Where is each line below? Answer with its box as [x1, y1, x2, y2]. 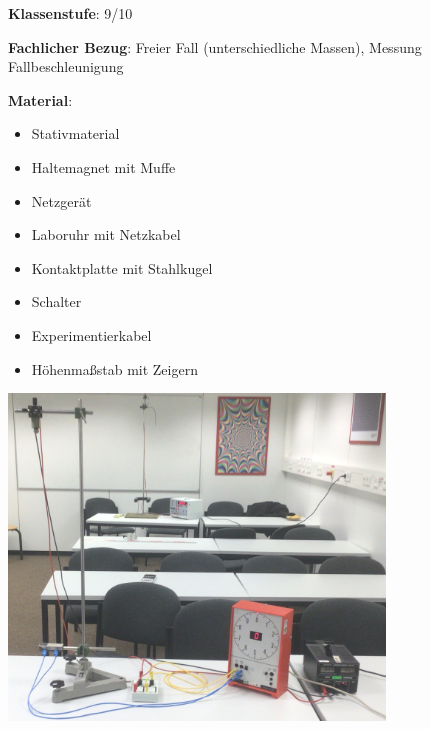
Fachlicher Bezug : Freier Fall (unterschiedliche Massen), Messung [8, 36, 422, 57]
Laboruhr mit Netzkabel [31, 224, 181, 245]
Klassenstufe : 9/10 [8, 3, 133, 23]
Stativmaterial [31, 123, 120, 144]
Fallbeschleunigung [8, 56, 124, 77]
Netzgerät [31, 190, 92, 211]
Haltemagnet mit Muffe [31, 156, 176, 177]
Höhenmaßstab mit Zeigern [31, 358, 198, 379]
